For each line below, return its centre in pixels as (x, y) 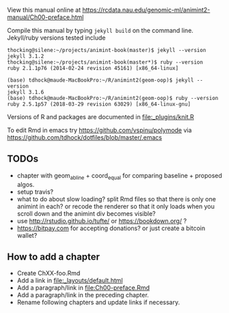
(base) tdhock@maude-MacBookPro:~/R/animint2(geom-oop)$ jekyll (100, 80)
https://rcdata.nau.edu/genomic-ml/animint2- (146, 10)
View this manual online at (44, 10)
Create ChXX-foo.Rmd (49, 273)
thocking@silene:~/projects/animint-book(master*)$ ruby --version (105, 62)
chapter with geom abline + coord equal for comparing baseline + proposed (119, 176)
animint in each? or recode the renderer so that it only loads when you (116, 206)
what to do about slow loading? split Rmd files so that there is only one (117, 199)
